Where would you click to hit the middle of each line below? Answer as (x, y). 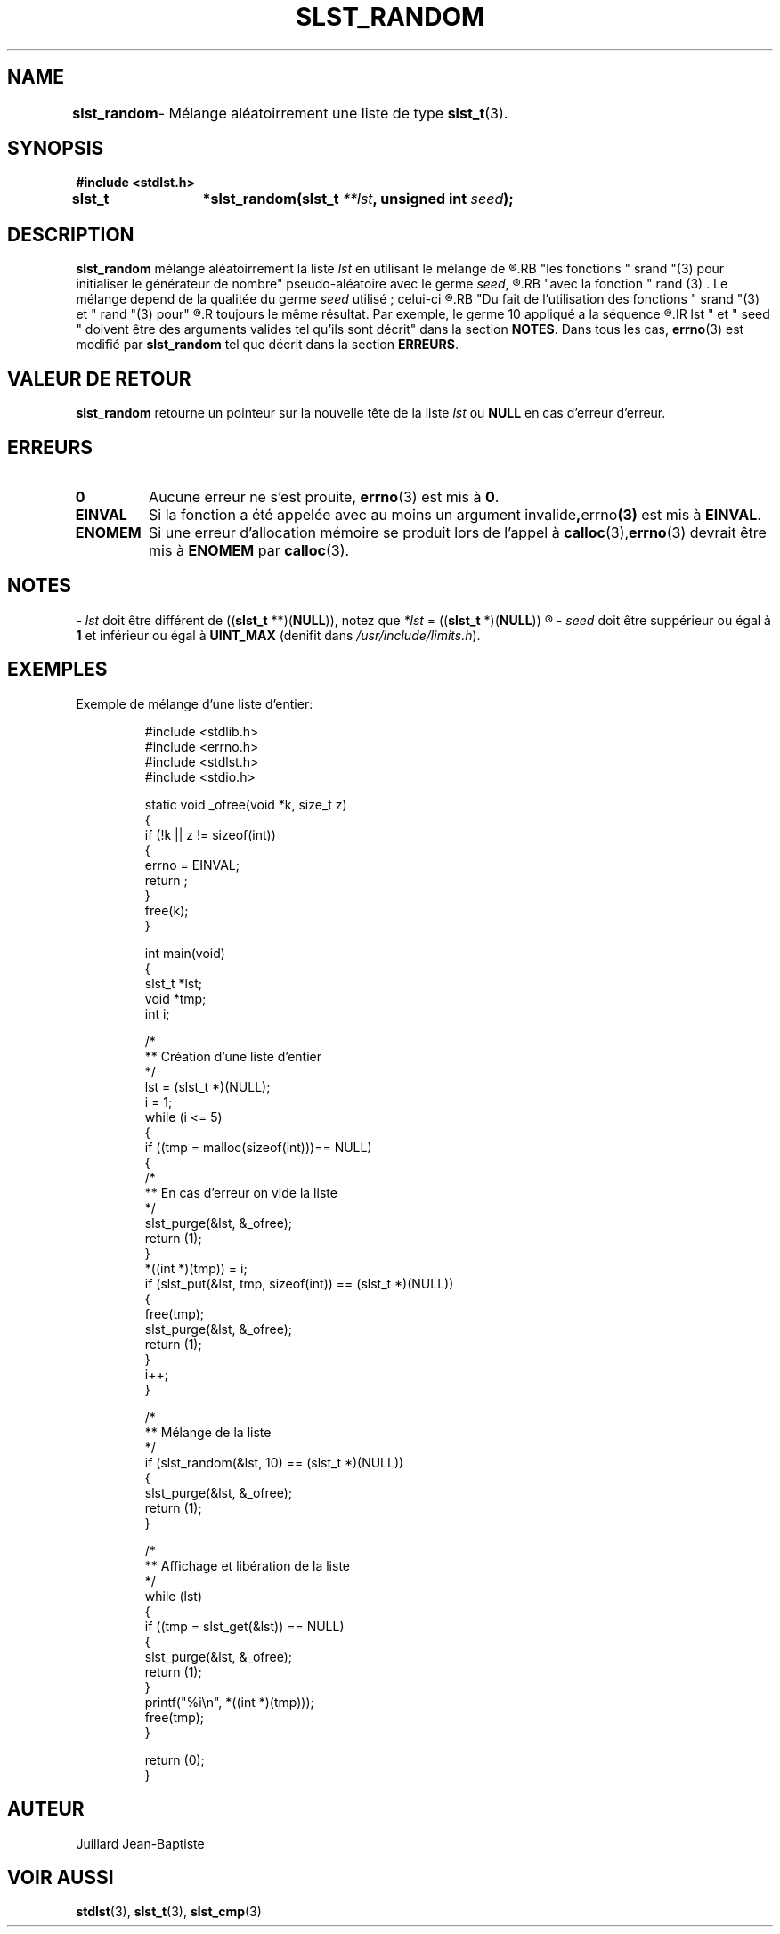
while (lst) (173, 1596)
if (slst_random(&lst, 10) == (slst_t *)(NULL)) (274, 1462)
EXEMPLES (57, 670)
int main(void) (185, 953)
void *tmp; (175, 998)
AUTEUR (46, 1809)
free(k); (167, 910)
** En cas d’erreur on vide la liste (241, 1192)
